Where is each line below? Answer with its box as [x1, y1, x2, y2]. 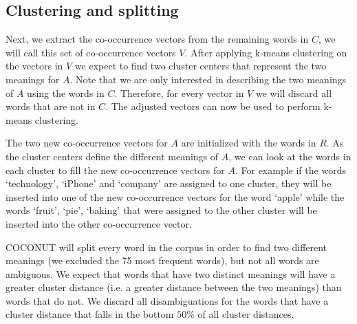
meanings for [6, 72, 60, 86]
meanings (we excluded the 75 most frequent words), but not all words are [6, 253, 319, 268]
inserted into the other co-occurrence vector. [6, 216, 192, 230]
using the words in [27, 85, 105, 100]
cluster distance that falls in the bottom [6, 307, 174, 321]
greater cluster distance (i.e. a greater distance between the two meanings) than [6, 280, 342, 294]
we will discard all [255, 85, 332, 100]
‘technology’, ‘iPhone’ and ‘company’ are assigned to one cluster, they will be [6, 176, 332, 191]
